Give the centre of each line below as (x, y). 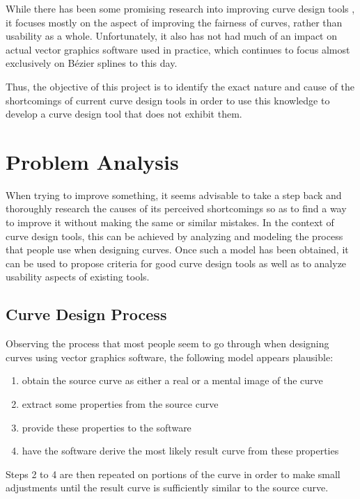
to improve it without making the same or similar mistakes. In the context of (170, 222)
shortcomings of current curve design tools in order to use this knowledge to (168, 100)
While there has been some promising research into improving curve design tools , (180, 8)
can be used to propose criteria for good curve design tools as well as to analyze (176, 263)
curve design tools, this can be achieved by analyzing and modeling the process (174, 236)
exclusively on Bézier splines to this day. (92, 63)
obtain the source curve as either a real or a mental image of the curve (172, 380)
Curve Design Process (86, 314)
